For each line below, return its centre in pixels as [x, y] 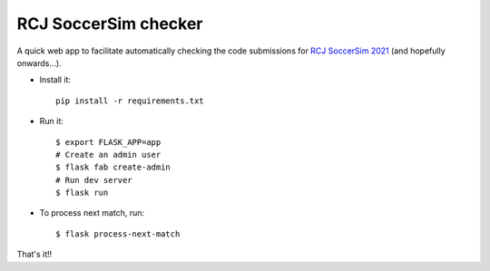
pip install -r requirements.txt [130, 101]
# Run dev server [94, 180]
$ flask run [82, 193]
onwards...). [39, 63]
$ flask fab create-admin [113, 167]
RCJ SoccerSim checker [110, 24]
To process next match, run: [92, 213]
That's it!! [34, 255]
